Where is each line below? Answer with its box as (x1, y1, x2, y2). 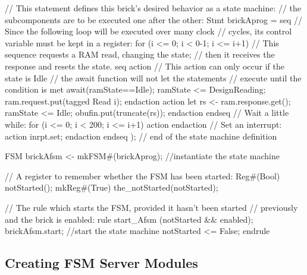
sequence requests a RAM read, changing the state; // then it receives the (5, 48, 275, 61)
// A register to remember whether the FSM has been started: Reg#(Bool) (5, 169, 280, 182)
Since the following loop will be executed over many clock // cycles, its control (5, 25, 292, 37)
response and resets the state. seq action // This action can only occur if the (5, 59, 284, 72)
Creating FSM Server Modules (5, 254, 198, 272)
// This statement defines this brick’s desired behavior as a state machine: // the (5, 2, 302, 14)
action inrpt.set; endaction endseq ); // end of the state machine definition (5, 129, 277, 142)
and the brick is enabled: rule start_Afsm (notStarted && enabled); (5, 213, 253, 225)
